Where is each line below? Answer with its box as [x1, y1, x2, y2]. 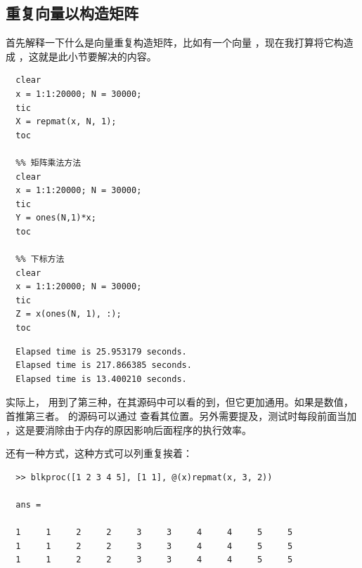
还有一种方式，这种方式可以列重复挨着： [6, 446, 193, 461]
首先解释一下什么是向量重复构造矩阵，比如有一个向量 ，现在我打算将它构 [6, 35, 344, 50]
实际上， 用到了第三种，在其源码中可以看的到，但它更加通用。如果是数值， [6, 395, 354, 409]
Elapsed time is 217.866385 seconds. [15, 360, 192, 371]
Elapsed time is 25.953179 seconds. [15, 346, 187, 357]
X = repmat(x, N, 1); [15, 117, 117, 127]
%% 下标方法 [15, 254, 65, 265]
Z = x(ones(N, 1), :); [15, 309, 122, 319]
